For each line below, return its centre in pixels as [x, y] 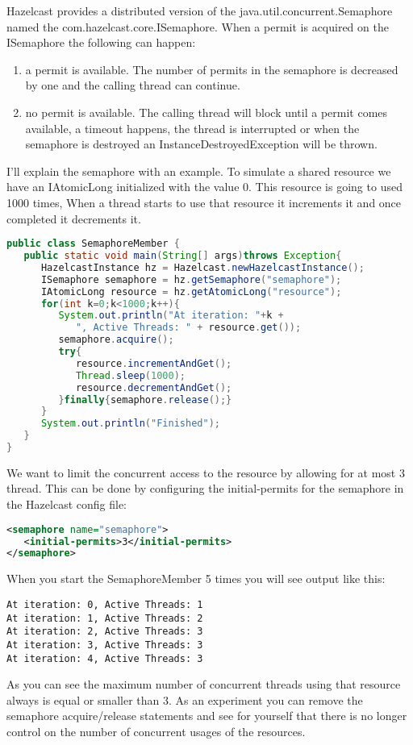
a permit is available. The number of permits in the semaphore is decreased [212, 69]
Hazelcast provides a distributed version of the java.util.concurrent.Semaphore [200, 10]
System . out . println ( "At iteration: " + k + [171, 316]
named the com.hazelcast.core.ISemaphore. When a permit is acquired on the [198, 26]
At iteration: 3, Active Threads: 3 [105, 645]
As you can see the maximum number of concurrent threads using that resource [204, 684]
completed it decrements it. [74, 218]
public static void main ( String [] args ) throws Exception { [183, 256]
